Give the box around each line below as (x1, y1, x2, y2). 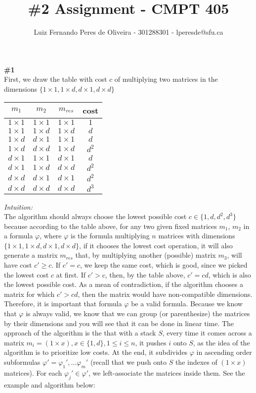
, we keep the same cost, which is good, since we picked (80, 260, 248, 270)
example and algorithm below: (4, 379, 95, 390)
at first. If (56, 269, 85, 280)
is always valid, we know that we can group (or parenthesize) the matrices (26, 308, 250, 319)
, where (40, 230, 62, 241)
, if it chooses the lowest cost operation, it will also (79, 240, 233, 250)
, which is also (208, 269, 251, 280)
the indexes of (175, 357, 217, 367)
